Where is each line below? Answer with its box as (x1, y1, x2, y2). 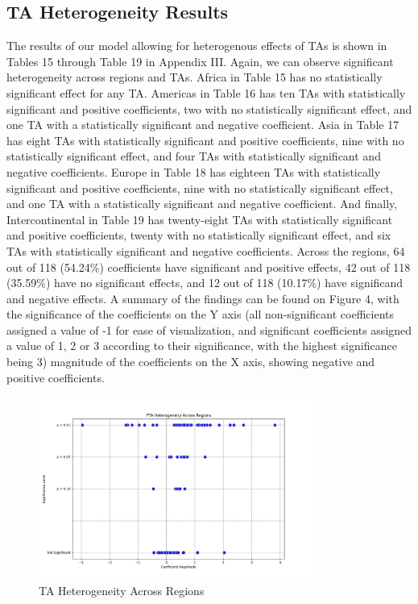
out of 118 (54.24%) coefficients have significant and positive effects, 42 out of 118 (6, 258, 411, 275)
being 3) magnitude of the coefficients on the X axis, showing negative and (6, 353, 375, 370)
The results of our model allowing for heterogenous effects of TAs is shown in (6, 37, 387, 54)
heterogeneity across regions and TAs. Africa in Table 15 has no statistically (6, 69, 383, 85)
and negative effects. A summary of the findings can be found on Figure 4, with (6, 290, 399, 306)
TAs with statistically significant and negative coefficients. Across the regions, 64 (6, 242, 405, 259)
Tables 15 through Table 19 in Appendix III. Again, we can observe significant (6, 52, 394, 69)
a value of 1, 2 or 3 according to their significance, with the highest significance (6, 337, 397, 354)
